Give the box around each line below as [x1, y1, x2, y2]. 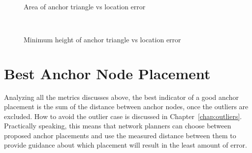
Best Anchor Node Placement [4, 63, 211, 83]
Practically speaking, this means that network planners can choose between [4, 121, 231, 131]
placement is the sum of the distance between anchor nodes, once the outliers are [4, 101, 249, 112]
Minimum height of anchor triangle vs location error [24, 34, 181, 44]
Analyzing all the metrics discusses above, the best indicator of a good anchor [4, 92, 239, 102]
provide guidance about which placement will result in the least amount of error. [4, 140, 247, 150]
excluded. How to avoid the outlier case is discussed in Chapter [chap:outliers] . [4, 111, 242, 121]
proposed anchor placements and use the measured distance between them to [4, 130, 236, 140]
